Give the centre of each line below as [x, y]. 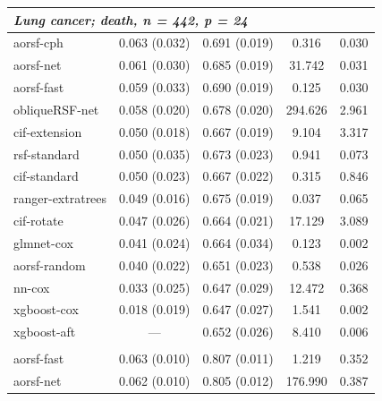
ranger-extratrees [60, 198]
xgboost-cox [46, 309]
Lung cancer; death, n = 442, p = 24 [131, 19]
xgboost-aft [45, 332]
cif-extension [48, 131]
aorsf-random [50, 264]
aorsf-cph [38, 43]
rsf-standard [47, 154]
